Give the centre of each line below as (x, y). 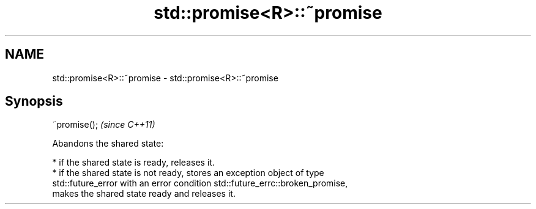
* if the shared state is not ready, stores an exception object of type (188, 173)
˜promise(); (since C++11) (104, 125)
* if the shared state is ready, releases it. (133, 163)
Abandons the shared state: (108, 144)
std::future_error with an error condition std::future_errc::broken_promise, (200, 183)
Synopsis (34, 101)
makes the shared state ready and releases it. (144, 194)
